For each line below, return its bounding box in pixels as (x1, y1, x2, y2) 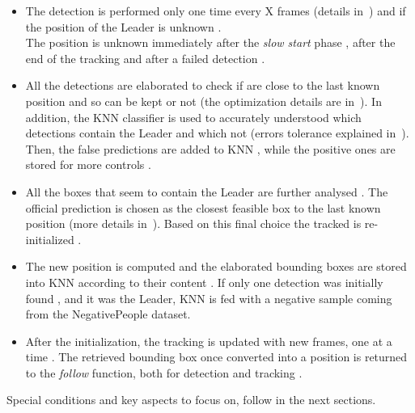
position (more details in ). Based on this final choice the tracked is (25, 215, 362, 232)
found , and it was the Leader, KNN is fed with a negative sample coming (25, 289, 392, 306)
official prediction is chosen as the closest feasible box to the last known (25, 199, 381, 216)
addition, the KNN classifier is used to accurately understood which (25, 108, 362, 125)
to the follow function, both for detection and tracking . (25, 364, 303, 381)
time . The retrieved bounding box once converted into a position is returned (25, 348, 408, 365)
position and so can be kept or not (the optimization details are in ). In (25, 92, 382, 109)
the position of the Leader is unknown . (25, 18, 222, 35)
